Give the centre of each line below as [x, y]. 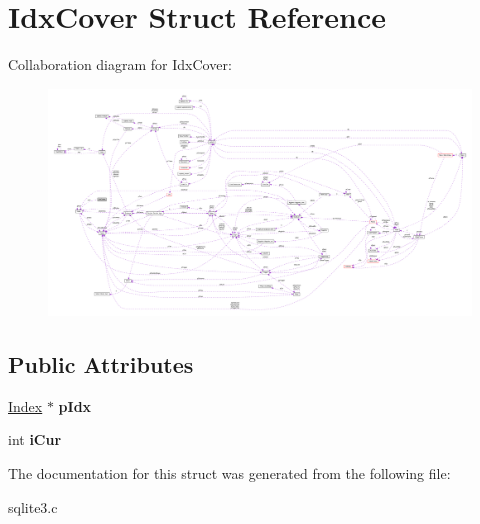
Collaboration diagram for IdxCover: [120, 64]
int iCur [35, 439]
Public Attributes [101, 364]
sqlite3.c [33, 506]
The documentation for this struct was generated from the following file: [229, 473]
